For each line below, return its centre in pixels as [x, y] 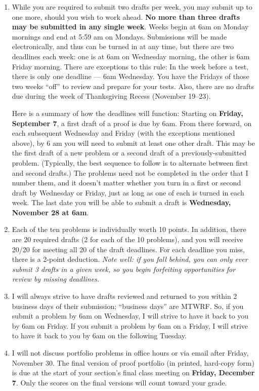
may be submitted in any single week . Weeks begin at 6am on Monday [130, 27]
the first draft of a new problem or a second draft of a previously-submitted [129, 153]
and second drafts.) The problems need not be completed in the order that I [130, 172]
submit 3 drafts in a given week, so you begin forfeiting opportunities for [124, 269]
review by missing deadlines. [56, 279]
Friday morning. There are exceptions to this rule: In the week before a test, [130, 66]
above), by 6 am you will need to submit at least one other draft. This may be [133, 143]
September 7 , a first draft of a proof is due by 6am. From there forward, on [132, 123]
